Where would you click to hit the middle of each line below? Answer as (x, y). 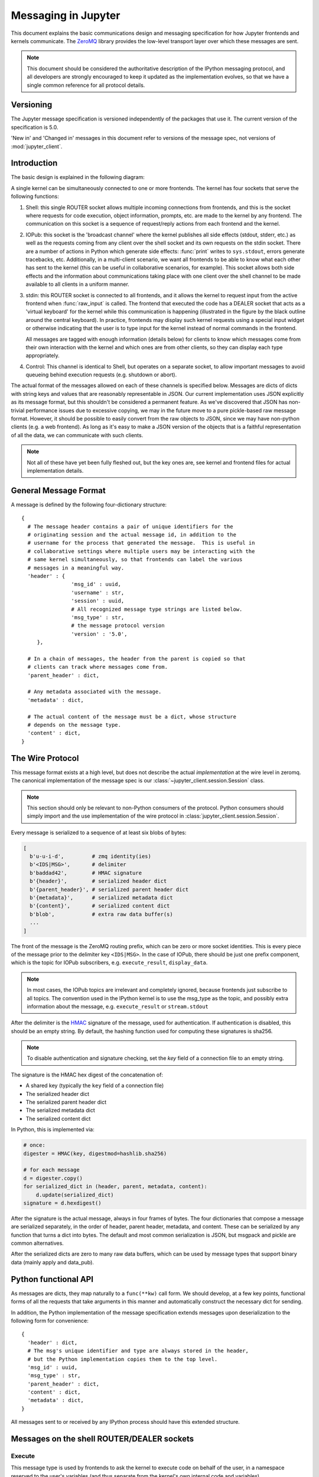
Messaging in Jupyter (66, 15)
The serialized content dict (58, 1118)
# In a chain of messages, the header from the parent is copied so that (136, 658)
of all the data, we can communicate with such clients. (77, 435)
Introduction (34, 163)
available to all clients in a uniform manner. (77, 284)
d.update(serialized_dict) (75, 1195)
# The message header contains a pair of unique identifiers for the (130, 526)
